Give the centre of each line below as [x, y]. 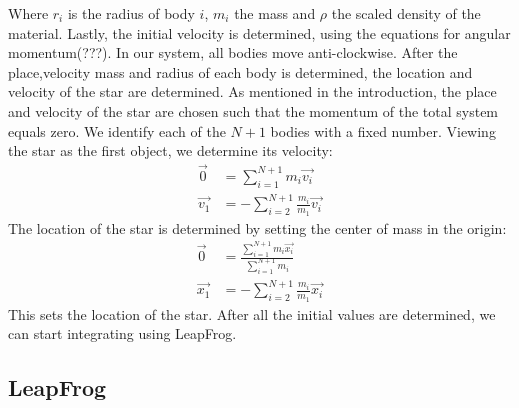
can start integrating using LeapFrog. [122, 333]
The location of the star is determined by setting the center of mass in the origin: [257, 227]
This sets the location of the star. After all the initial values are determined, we [252, 313]
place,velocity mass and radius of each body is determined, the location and [240, 71]
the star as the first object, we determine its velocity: [170, 150]
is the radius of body [131, 13]
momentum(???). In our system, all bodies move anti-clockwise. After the [233, 52]
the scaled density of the [406, 13]
